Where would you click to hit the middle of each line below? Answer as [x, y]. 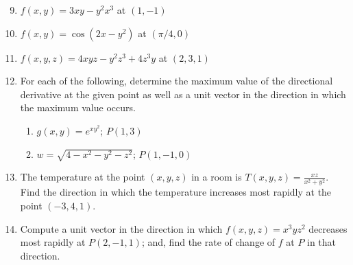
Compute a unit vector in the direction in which [121, 228]
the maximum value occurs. [78, 107]
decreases [328, 228]
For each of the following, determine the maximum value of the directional [176, 81]
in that [322, 242]
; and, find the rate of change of [208, 242]
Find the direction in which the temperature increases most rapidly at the [176, 192]
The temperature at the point [83, 177]
